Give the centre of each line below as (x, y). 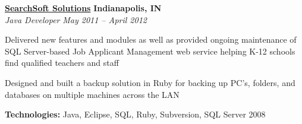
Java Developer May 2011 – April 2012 (76, 19)
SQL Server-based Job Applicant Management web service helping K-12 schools (150, 51)
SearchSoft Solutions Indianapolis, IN (83, 8)
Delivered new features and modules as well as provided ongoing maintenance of (151, 39)
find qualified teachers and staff (62, 63)
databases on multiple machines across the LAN (92, 94)
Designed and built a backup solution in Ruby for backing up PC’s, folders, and (150, 82)
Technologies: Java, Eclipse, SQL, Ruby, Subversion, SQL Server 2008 (135, 114)
